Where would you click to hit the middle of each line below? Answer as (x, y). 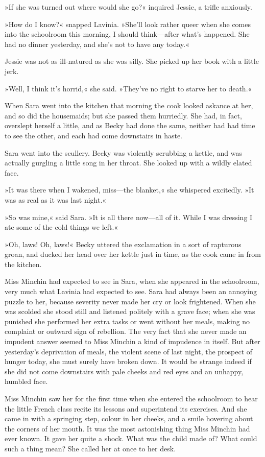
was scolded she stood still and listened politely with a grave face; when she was (130, 311)
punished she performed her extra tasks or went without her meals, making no (127, 321)
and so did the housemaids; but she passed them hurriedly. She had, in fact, (123, 115)
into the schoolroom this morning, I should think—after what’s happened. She (127, 34)
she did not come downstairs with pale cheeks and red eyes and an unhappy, (124, 371)
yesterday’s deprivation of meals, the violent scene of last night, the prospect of (129, 351)
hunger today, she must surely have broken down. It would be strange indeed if (128, 361)
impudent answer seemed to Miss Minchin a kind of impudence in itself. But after (132, 341)
